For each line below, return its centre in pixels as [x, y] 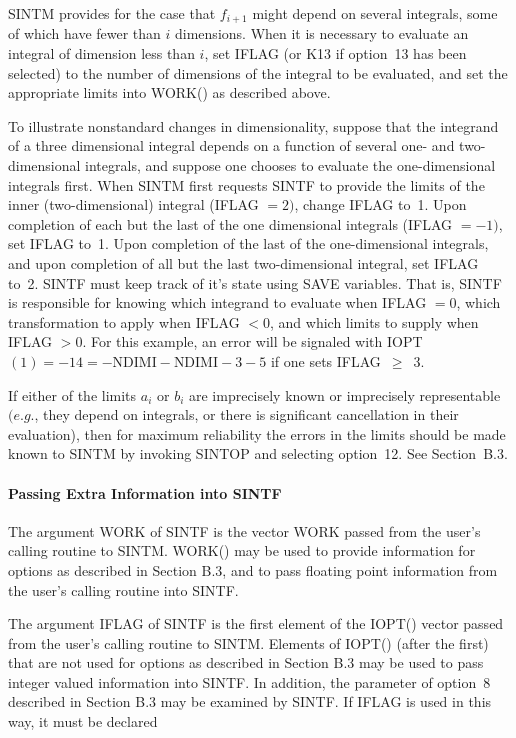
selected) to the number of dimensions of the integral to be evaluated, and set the [258, 72]
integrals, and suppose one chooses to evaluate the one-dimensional [290, 165]
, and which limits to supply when [374, 321]
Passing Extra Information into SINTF [145, 492]
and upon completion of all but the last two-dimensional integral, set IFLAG [243, 262]
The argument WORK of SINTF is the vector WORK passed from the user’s [244, 530]
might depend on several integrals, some [375, 13]
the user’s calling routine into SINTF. [123, 589]
